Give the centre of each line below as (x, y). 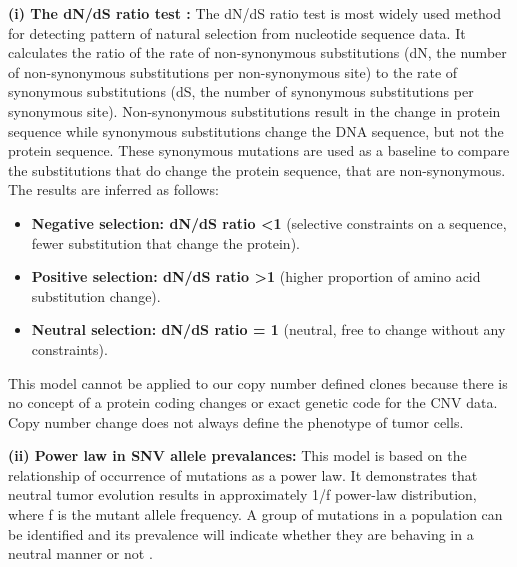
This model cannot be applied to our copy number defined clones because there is (258, 382)
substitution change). (96, 295)
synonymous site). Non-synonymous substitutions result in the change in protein (254, 110)
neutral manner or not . (80, 553)
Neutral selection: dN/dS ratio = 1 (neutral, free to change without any (268, 329)
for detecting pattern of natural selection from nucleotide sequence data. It (237, 32)
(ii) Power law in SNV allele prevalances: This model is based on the (237, 455)
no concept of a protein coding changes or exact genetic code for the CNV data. (253, 402)
